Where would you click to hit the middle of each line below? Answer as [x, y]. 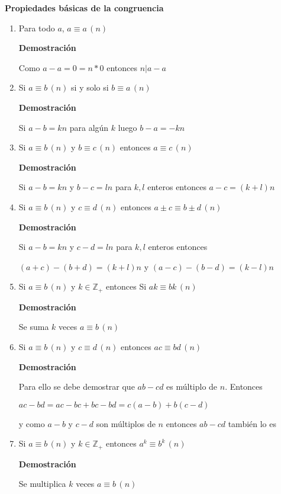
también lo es [252, 423]
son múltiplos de [126, 423]
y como [32, 423]
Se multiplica [42, 484]
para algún [89, 127]
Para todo [37, 28]
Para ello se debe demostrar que [77, 386]
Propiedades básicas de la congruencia [84, 8]
